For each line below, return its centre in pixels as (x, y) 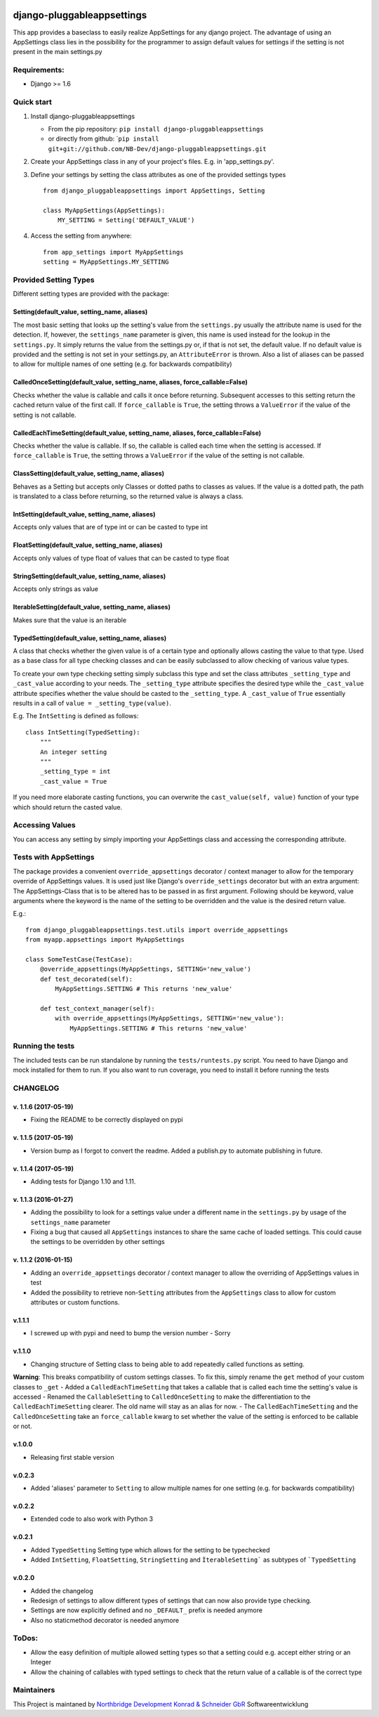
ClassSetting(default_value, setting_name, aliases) (89, 474)
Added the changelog (62, 1590)
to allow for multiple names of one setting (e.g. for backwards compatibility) (122, 364)
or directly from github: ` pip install (104, 139)
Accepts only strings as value (55, 589)
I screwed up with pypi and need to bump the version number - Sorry (131, 1333)
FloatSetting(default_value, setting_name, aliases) (88, 545)
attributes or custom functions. (75, 1302)
